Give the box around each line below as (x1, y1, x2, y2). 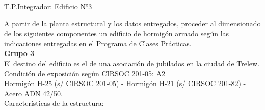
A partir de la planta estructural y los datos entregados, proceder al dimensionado (4, 18, 261, 29)
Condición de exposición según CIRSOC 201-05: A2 (4, 68, 166, 78)
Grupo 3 (4, 48, 35, 59)
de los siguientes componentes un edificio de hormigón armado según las (4, 28, 229, 39)
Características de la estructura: (4, 98, 104, 108)
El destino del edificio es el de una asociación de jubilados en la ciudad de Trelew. (4, 58, 260, 68)
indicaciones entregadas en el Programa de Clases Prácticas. (4, 38, 192, 48)
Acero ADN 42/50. (4, 88, 63, 98)
